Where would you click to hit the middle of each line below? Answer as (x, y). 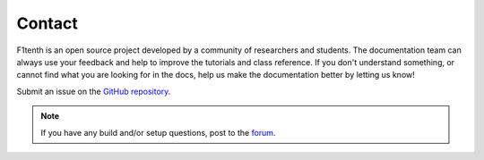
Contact (47, 23)
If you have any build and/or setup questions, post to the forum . (158, 132)
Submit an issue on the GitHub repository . (94, 91)
